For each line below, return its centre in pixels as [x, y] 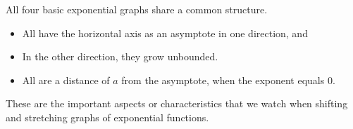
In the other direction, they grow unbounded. [120, 56]
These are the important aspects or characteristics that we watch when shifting [177, 103]
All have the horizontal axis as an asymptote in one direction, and [165, 33]
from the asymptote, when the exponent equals [223, 80]
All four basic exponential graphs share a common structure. [137, 9]
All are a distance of [66, 80]
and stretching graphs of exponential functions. [107, 117]
